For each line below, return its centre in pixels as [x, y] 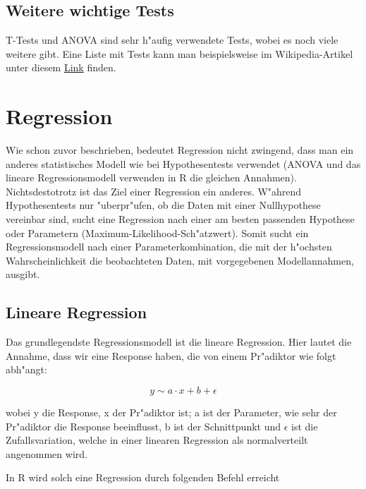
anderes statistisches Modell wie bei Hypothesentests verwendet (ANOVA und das [183, 163]
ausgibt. [23, 274]
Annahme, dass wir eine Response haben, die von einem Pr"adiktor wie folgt [171, 355]
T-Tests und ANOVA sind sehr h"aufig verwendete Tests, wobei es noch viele [172, 40]
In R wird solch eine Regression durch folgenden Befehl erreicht [143, 477]
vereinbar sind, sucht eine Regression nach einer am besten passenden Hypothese [180, 219]
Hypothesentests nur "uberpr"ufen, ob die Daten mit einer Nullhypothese [163, 205]
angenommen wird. [47, 453]
